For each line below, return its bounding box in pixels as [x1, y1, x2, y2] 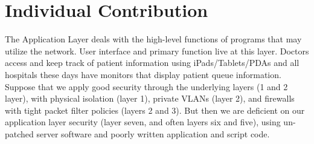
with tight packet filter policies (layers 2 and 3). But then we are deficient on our [5, 103, 305, 116]
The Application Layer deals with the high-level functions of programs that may [5, 33, 302, 45]
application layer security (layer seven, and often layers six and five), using [5, 116, 281, 128]
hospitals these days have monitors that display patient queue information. [5, 68, 281, 80]
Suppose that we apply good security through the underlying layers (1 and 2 [5, 80, 288, 93]
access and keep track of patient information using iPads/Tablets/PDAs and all [5, 56, 300, 69]
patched [5, 127, 34, 140]
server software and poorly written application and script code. [36, 127, 270, 140]
